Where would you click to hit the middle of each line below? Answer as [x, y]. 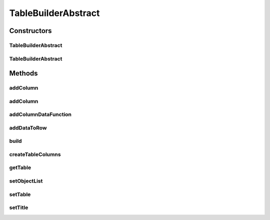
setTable [20, 194]
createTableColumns [35, 154]
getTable [20, 167]
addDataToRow [28, 127]
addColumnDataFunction [40, 114]
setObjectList [26, 181]
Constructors [30, 31]
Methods [23, 73]
